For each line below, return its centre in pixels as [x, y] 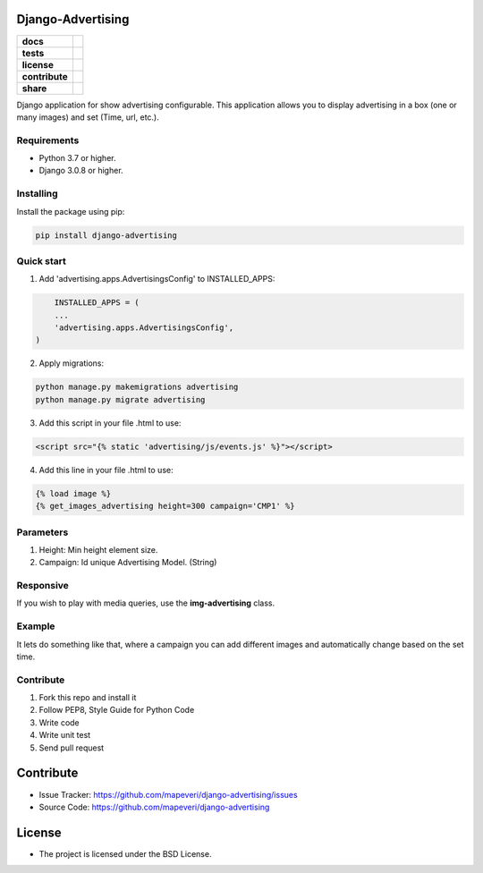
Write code [59, 722]
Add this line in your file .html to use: [106, 470]
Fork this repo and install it [88, 698]
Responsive [42, 586]
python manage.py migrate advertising [120, 399]
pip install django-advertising [106, 235]
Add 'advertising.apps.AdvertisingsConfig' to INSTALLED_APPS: [157, 279]
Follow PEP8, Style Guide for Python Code [117, 710]
